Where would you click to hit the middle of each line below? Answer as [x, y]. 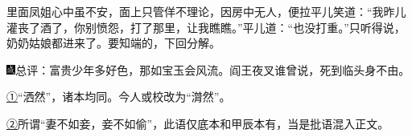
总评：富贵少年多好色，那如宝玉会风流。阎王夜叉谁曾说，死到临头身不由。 [213, 69]
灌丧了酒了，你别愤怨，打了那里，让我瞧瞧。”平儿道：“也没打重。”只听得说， [206, 27]
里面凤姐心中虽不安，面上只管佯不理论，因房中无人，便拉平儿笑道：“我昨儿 [206, 11]
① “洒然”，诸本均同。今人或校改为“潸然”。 [119, 97]
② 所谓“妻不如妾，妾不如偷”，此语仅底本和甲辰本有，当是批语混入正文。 [198, 123]
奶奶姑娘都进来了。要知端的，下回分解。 [113, 43]
